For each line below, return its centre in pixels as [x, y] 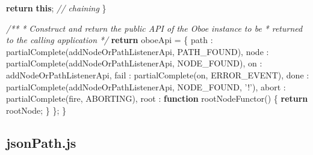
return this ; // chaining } [56, 8]
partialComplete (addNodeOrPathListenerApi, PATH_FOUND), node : [138, 51]
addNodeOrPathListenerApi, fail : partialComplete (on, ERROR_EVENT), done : [158, 75]
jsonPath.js [41, 142]
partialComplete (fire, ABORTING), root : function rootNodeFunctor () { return [157, 98]
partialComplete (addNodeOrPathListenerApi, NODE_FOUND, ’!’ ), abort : [146, 86]
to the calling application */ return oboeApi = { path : [110, 40]
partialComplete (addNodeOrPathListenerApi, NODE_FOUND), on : [134, 63]
